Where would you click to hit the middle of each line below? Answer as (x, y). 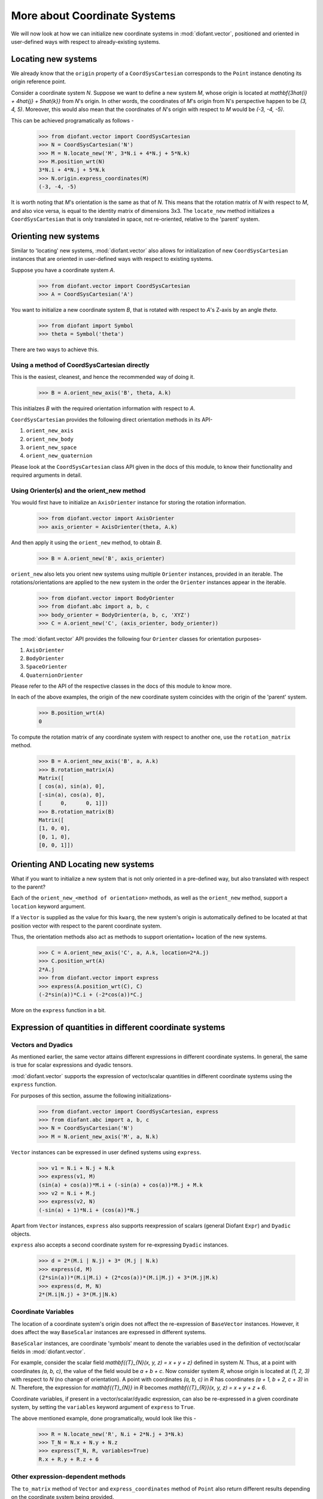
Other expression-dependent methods (68, 1477)
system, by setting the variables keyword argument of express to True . (103, 1407)
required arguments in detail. (47, 475)
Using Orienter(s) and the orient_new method (78, 490)
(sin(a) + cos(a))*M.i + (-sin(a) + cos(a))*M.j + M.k (121, 1185)
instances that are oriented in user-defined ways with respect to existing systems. (112, 259)
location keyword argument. (48, 906)
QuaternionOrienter (54, 675)
